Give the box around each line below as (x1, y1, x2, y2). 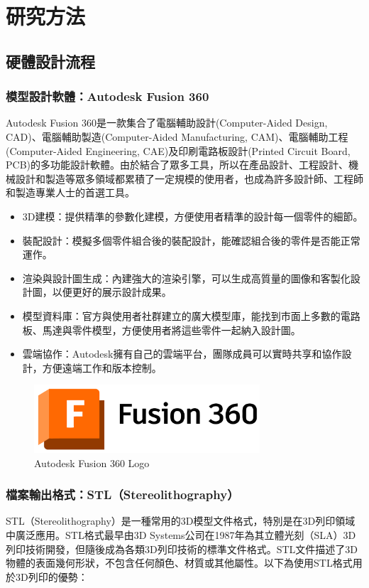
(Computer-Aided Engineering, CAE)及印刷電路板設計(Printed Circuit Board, (6, 143, 351, 158)
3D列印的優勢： (15, 569, 88, 584)
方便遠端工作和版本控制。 (42, 360, 162, 375)
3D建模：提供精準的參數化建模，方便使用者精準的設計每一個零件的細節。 (22, 208, 363, 223)
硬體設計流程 (6, 50, 95, 72)
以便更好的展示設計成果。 (52, 284, 172, 299)
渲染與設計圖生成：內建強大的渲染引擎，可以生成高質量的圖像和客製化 (22, 270, 351, 285)
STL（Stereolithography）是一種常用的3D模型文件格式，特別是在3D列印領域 (6, 513, 356, 528)
